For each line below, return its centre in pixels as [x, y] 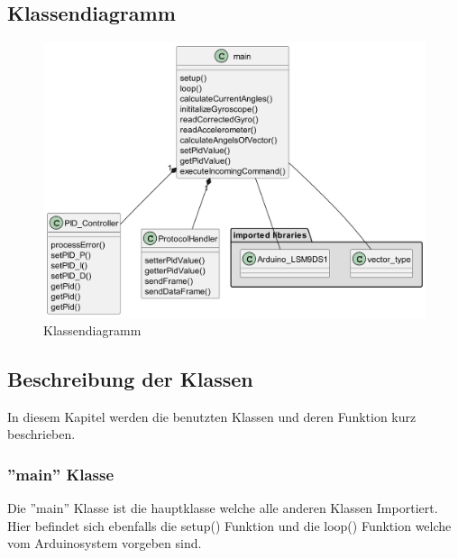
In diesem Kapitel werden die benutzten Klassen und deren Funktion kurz [212, 416]
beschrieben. [41, 434]
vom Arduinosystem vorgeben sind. [105, 543]
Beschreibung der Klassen [130, 378]
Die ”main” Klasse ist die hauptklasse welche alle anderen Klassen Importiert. [223, 508]
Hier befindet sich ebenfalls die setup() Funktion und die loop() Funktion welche [229, 525]
